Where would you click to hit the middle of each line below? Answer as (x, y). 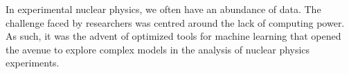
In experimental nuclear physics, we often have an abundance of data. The (163, 9)
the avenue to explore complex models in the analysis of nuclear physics (158, 49)
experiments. (33, 63)
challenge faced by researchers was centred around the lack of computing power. (175, 22)
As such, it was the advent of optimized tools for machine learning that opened (173, 36)
